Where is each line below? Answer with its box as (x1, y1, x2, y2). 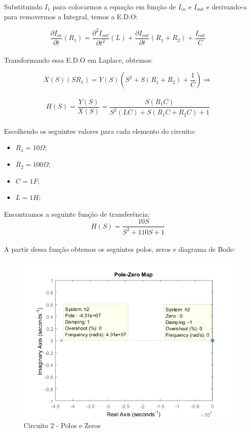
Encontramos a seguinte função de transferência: (4, 208, 150, 219)
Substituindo (4, 1, 42, 11)
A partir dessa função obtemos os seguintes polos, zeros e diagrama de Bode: (4, 244, 235, 254)
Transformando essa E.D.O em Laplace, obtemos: (4, 54, 153, 65)
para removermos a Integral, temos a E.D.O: (4, 11, 138, 21)
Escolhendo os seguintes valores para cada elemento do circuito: (4, 125, 196, 136)
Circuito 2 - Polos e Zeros (24, 420, 101, 430)
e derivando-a (206, 1, 247, 11)
